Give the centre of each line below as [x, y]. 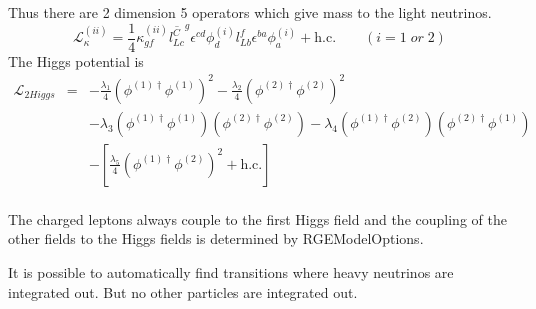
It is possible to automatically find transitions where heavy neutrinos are [231, 272]
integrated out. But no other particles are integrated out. [183, 291]
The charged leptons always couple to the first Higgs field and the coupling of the [257, 218]
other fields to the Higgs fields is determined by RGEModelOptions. [216, 238]
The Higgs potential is [76, 60]
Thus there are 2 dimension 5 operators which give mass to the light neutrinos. [250, 12]
